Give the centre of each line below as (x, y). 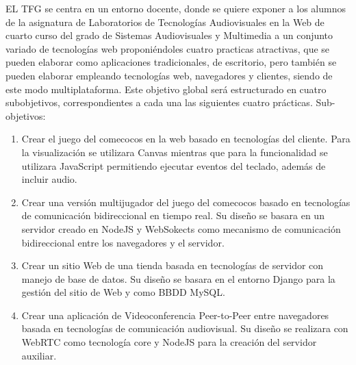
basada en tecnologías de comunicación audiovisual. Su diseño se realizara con (185, 328)
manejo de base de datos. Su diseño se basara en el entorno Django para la (178, 278)
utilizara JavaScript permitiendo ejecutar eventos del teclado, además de (174, 165)
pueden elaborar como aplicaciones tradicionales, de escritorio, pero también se (171, 62)
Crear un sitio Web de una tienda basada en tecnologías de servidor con (173, 265)
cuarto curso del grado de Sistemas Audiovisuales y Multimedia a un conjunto (169, 35)
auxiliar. (39, 355)
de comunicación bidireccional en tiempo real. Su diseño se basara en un (173, 215)
